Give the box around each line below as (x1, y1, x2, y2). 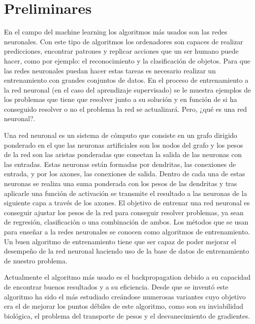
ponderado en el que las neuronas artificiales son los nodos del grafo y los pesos (4, 139, 243, 150)
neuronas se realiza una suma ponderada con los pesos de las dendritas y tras (4, 178, 237, 189)
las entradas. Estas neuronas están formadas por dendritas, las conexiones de (4, 159, 236, 169)
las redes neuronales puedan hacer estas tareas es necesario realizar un (4, 65, 216, 75)
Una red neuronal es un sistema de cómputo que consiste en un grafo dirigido (4, 130, 237, 140)
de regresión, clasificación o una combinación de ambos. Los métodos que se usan (4, 217, 249, 227)
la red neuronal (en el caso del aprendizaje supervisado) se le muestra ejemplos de (4, 84, 251, 95)
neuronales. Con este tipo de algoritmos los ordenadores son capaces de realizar (4, 36, 243, 46)
